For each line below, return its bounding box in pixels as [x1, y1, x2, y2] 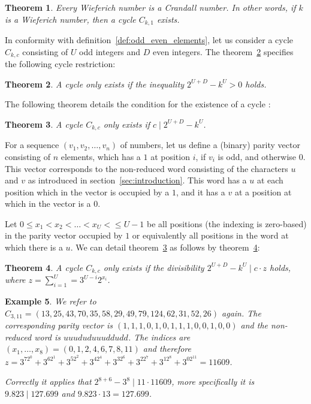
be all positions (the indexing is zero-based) [146, 217, 307, 230]
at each [256, 174, 283, 186]
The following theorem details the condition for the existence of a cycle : [5, 98, 271, 110]
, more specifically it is [171, 375, 255, 388]
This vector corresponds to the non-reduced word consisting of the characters [5, 162, 288, 174]
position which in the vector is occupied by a [5, 185, 170, 198]
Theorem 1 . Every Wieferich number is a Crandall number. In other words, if [5, 1, 296, 13]
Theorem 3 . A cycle [5, 117, 83, 130]
